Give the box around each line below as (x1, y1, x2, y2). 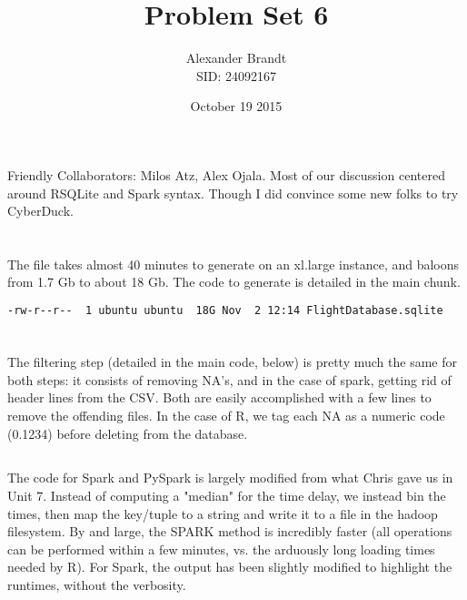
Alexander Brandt (185, 48, 287, 67)
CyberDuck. (7, 201, 74, 220)
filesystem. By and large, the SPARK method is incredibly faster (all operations (7, 522, 452, 541)
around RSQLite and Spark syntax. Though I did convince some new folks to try (7, 183, 459, 202)
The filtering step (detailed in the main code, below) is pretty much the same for (7, 352, 457, 371)
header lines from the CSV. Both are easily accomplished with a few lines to (7, 388, 432, 407)
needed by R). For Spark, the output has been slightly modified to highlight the (7, 557, 452, 576)
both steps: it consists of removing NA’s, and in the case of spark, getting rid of (7, 370, 452, 389)
